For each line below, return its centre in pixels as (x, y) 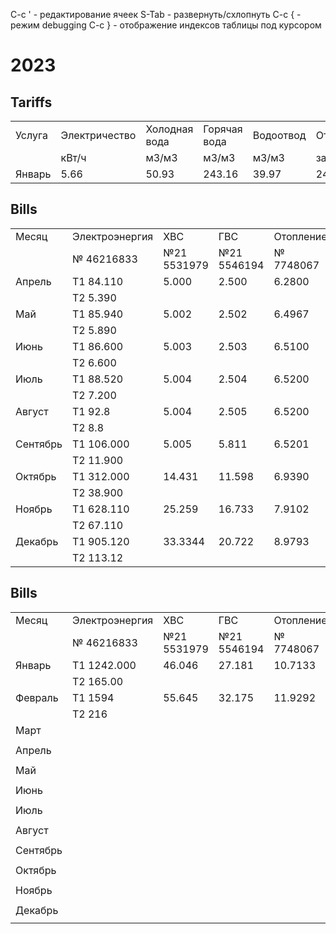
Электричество (98, 135)
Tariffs (31, 102)
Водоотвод (279, 135)
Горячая (223, 129)
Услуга (31, 135)
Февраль (37, 697)
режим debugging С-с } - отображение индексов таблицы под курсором (166, 25)
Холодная (169, 129)
